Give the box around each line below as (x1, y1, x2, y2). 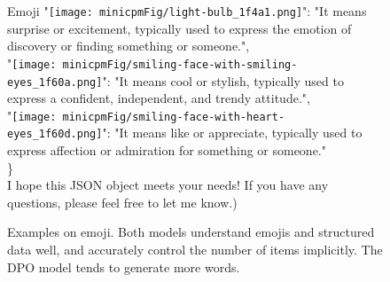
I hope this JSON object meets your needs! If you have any (7, 176, 329, 194)
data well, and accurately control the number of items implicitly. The (7, 240, 383, 259)
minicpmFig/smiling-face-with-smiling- (62, 58, 298, 71)
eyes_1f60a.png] (7, 75, 103, 89)
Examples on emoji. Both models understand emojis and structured (7, 223, 375, 241)
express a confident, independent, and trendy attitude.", (7, 89, 310, 107)
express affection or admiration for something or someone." (7, 141, 326, 160)
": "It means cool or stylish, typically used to (102, 71, 344, 90)
